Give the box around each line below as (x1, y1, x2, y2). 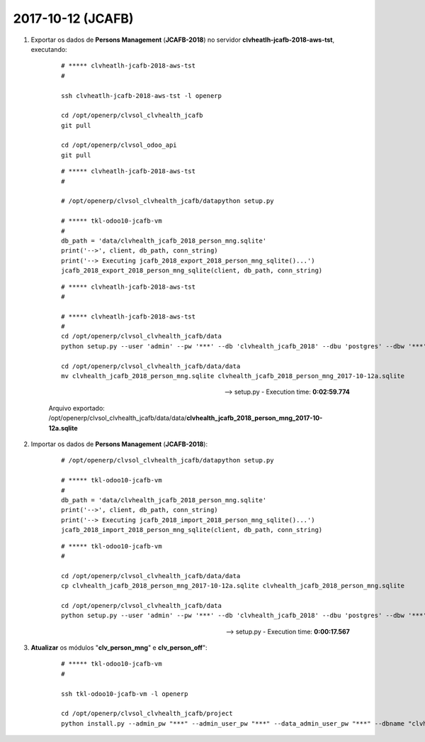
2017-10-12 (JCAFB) (13, 11, 134, 26)
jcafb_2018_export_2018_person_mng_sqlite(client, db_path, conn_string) (61, 267, 323, 275)
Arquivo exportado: (48, 404, 106, 412)
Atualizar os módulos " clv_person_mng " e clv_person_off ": (30, 643, 208, 652)
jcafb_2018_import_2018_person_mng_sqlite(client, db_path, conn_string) (61, 526, 323, 534)
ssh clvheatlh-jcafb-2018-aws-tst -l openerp (61, 92, 222, 99)
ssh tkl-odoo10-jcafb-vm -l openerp (61, 690, 188, 698)
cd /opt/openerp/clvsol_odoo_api (61, 141, 177, 149)
